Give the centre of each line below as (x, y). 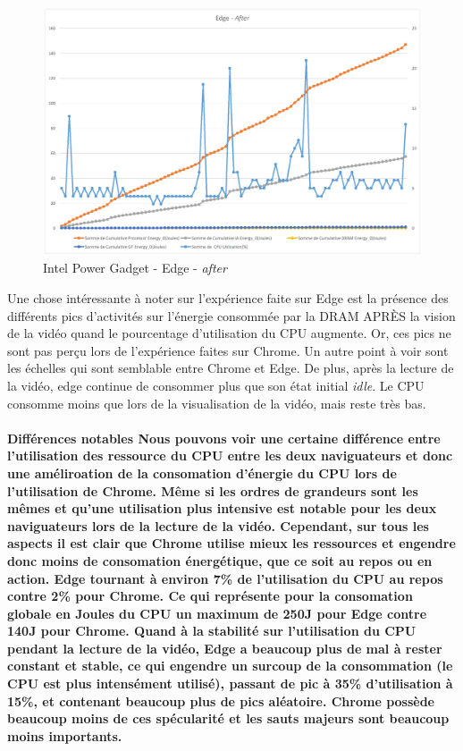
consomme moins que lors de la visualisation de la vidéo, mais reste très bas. (217, 403)
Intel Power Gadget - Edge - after (135, 268)
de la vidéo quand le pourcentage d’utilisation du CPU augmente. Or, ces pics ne (229, 333)
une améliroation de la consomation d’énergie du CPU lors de (202, 473)
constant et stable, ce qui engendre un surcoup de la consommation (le (230, 666)
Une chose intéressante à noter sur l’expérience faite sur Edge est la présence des (228, 298)
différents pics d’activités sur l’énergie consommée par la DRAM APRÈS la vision (231, 315)
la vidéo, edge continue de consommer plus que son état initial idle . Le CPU (216, 385)
